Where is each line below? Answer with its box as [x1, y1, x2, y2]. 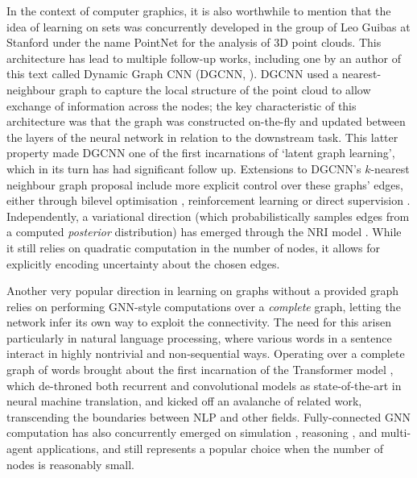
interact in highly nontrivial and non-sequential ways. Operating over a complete [6, 345, 405, 362]
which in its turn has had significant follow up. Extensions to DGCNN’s [6, 160, 361, 177]
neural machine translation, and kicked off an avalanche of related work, [6, 393, 362, 409]
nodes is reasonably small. [6, 455, 135, 472]
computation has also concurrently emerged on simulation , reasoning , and [6, 424, 378, 441]
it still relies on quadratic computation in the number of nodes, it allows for [6, 239, 381, 256]
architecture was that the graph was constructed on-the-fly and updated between [6, 113, 406, 130]
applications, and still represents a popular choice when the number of [36, 440, 383, 457]
